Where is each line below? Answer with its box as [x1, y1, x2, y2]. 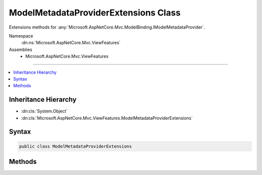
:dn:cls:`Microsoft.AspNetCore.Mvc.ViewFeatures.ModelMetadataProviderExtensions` [21, 115, 193, 121]
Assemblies [9, 47, 33, 52]
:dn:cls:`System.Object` [21, 108, 68, 114]
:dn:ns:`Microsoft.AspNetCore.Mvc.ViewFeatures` [21, 40, 121, 46]
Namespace [9, 33, 33, 39]
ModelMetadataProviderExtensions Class [9, 7, 181, 18]
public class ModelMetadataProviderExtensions [19, 143, 132, 149]
